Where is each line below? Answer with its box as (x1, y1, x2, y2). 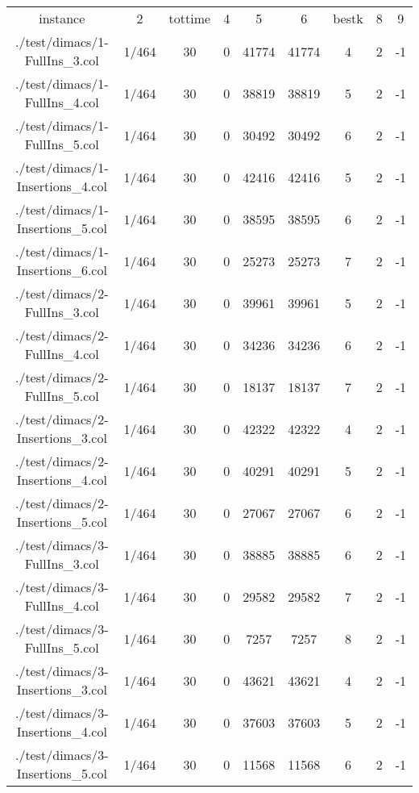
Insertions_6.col (16, 261, 107, 279)
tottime (168, 9, 211, 27)
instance (39, 9, 85, 27)
